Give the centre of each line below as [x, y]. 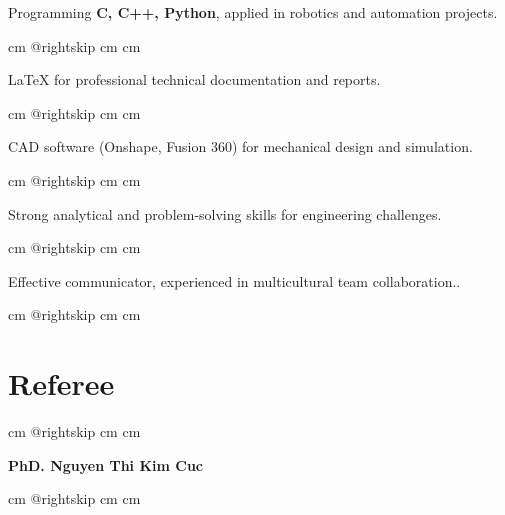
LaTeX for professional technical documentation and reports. [194, 79]
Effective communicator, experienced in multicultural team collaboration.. [234, 280]
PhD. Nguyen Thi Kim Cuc [106, 464]
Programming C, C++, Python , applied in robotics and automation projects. [253, 12]
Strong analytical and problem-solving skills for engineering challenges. [225, 213]
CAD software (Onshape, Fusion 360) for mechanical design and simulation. [240, 146]
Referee [61, 383]
